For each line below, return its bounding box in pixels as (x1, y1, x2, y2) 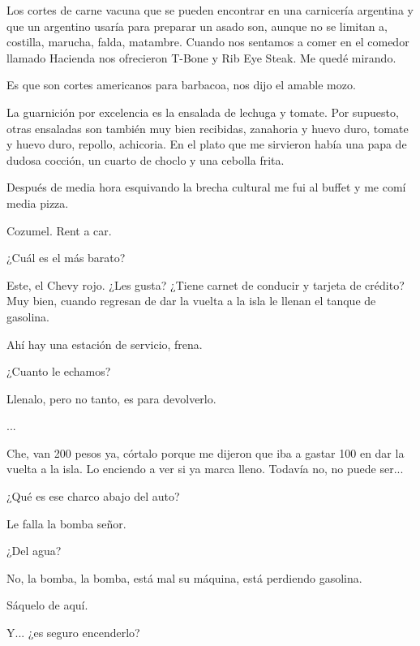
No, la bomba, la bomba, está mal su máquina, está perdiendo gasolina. (6, 569, 362, 586)
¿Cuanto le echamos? (6, 363, 111, 380)
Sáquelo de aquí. (6, 596, 88, 614)
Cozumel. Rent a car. (6, 222, 112, 239)
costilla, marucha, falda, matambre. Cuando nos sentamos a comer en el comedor (6, 33, 409, 50)
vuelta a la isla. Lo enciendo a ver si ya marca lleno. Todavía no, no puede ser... (6, 460, 404, 477)
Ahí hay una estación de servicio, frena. (6, 335, 203, 352)
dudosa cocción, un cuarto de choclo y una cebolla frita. (6, 151, 285, 168)
